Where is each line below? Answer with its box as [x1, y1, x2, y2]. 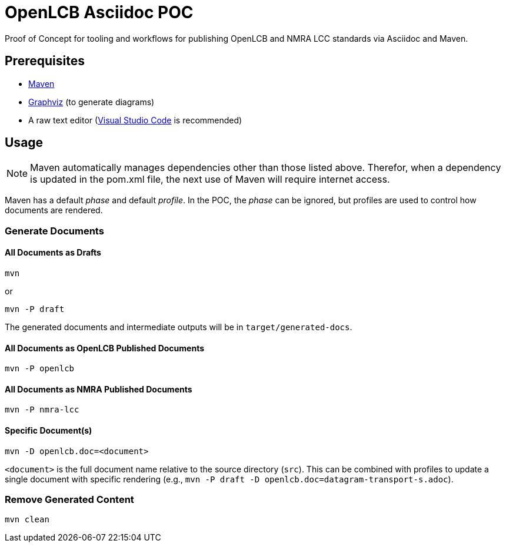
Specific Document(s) [5, 425, 92, 436]
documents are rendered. [5, 205, 103, 216]
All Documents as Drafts [5, 247, 101, 258]
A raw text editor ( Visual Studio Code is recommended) [28, 115, 242, 125]
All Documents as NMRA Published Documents [5, 384, 192, 394]
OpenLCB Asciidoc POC [5, 2, 194, 22]
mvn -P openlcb [5, 364, 75, 374]
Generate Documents [5, 224, 104, 237]
